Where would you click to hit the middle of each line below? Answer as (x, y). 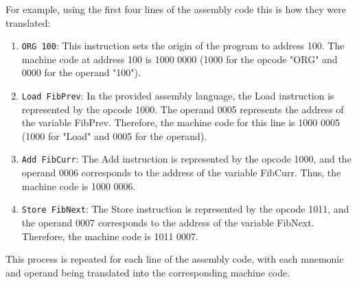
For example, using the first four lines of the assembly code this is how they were (176, 9)
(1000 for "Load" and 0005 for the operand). (114, 135)
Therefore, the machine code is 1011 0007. (110, 236)
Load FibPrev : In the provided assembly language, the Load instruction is (178, 96)
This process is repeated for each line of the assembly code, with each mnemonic (175, 259)
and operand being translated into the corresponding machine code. (148, 272)
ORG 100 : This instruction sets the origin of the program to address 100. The (183, 46)
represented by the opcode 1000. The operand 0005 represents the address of (183, 109)
